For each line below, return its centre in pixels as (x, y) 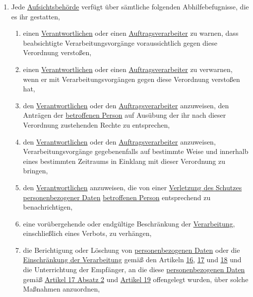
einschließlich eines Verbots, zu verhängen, (87, 233)
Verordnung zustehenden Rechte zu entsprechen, (96, 124)
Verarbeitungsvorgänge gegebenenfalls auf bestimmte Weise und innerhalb (136, 151)
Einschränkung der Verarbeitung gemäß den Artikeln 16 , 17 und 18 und (132, 260)
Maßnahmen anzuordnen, (62, 289)
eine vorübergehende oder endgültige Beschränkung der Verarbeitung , (129, 223)
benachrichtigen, (48, 207)
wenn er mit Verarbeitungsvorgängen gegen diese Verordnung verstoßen (131, 79)
